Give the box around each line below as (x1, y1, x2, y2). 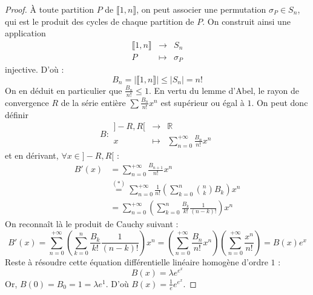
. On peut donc (251, 96, 308, 108)
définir (5, 108, 28, 121)
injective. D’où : (5, 63, 64, 76)
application (5, 27, 46, 39)
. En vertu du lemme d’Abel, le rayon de (148, 84, 299, 96)
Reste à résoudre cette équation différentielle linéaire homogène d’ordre (5, 255, 268, 268)
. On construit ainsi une (202, 15, 291, 27)
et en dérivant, (5, 148, 59, 161)
